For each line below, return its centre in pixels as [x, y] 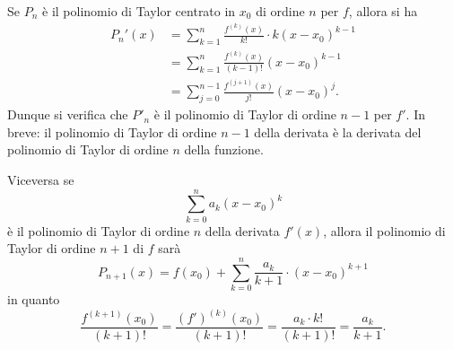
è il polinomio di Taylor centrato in [139, 11]
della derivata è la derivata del [338, 131]
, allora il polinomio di [384, 230]
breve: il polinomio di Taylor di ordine [112, 131]
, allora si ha [383, 11]
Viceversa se [41, 179]
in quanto [34, 298]
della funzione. [224, 149]
